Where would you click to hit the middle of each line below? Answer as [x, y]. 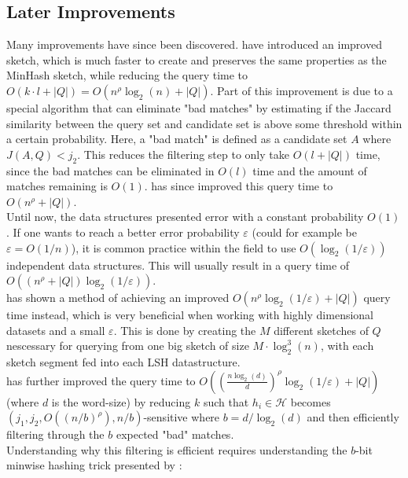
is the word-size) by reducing [121, 401]
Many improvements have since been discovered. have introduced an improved [194, 44]
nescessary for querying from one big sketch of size [128, 346]
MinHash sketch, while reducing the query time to [127, 75]
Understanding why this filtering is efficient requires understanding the [177, 449]
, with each [347, 346]
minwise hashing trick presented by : [94, 465]
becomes [311, 401]
